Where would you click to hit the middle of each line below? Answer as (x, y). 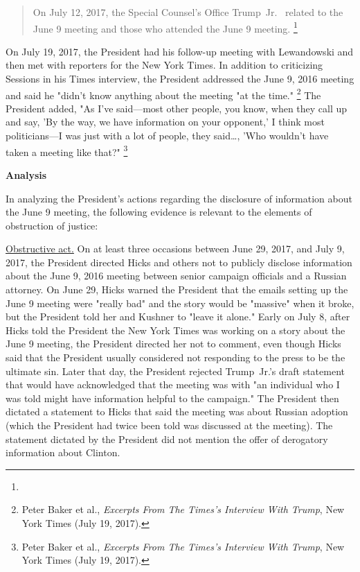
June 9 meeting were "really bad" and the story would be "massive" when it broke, (180, 303)
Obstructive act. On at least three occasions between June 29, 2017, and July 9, (175, 249)
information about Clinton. (63, 452)
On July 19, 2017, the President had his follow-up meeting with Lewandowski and (180, 51)
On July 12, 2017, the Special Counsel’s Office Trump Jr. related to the (188, 12)
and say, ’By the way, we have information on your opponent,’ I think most (165, 122)
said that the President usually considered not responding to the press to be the (175, 357)
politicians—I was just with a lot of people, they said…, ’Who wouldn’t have (167, 136)
